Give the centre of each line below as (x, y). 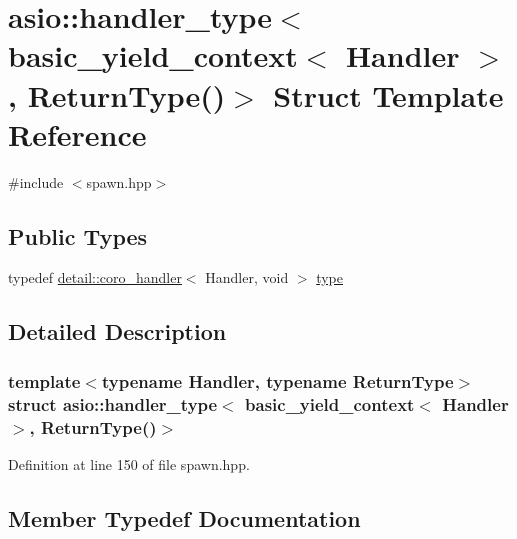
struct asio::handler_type (113, 403)
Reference (77, 133)
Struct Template (388, 94)
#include (36, 181)
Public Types (78, 235)
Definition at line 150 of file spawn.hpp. (129, 463)
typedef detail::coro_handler (95, 277)
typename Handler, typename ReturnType (277, 380)
